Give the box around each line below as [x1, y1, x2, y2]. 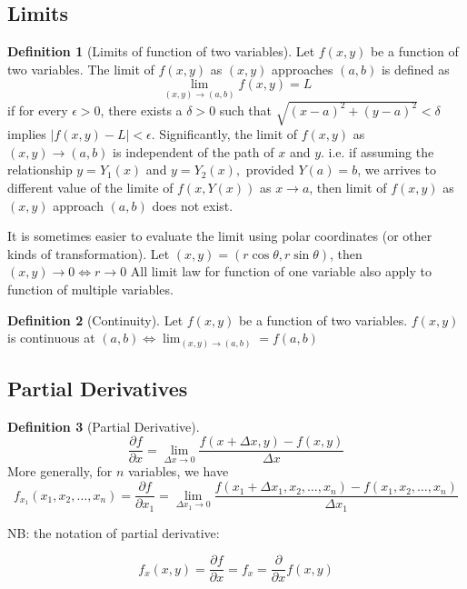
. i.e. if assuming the [321, 142, 434, 161]
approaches [272, 59, 333, 78]
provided [245, 160, 294, 179]
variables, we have [127, 462, 229, 481]
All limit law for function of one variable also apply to [130, 262, 432, 281]
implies [7, 125, 46, 144]
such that [219, 100, 273, 119]
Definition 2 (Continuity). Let [7, 310, 184, 329]
